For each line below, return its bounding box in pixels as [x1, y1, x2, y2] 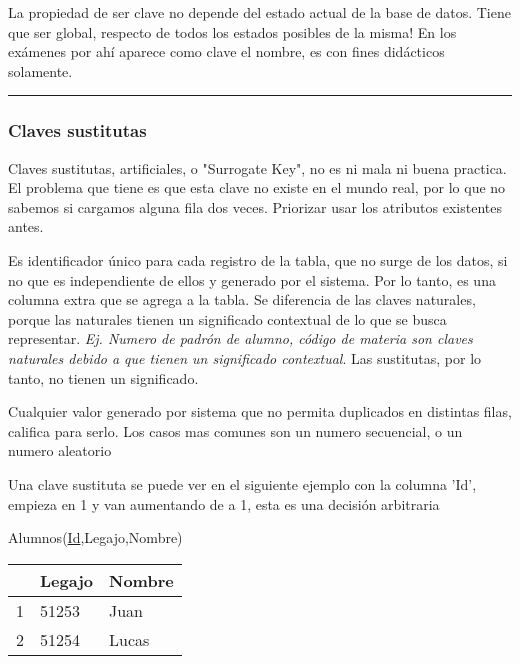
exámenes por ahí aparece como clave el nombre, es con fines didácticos [8, 41, 445, 62]
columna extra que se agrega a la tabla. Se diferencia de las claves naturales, [8, 289, 476, 310]
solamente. [8, 60, 73, 81]
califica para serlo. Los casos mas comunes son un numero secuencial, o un [8, 420, 463, 441]
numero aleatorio [8, 440, 112, 461]
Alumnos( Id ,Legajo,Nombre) [8, 527, 183, 548]
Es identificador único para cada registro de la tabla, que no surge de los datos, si [8, 249, 508, 270]
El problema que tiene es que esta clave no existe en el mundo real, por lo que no [8, 177, 506, 198]
